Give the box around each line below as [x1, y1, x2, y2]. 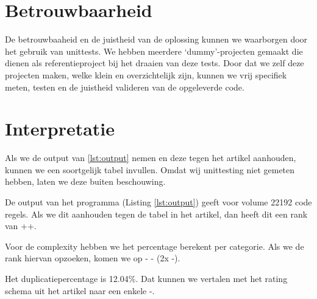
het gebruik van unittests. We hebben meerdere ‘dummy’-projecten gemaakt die [5, 44, 303, 57]
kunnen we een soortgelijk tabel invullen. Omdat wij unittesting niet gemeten [5, 163, 295, 176]
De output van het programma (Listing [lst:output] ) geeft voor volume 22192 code [5, 196, 312, 208]
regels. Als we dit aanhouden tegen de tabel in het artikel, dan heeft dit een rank [5, 207, 308, 220]
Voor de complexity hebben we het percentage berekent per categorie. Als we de [5, 239, 304, 252]
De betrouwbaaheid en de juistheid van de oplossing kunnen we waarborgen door [5, 33, 308, 46]
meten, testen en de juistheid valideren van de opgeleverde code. [5, 80, 244, 93]
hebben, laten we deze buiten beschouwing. [5, 175, 166, 188]
